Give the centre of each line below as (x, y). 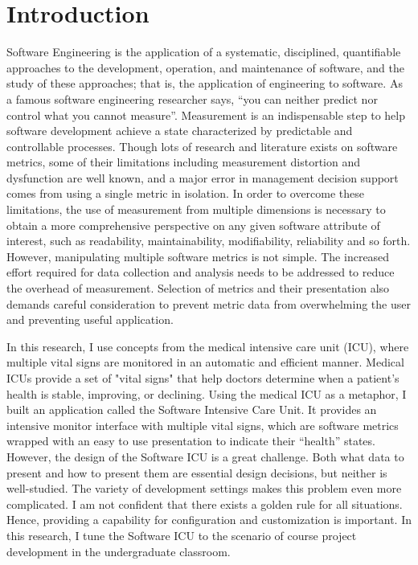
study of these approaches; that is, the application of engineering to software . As (205, 83)
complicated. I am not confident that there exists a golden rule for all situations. (205, 504)
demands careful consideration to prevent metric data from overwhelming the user (209, 303)
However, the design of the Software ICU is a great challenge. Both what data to (205, 456)
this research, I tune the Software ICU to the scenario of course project (182, 535)
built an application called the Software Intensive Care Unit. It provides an (192, 409)
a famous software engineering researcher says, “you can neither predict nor (192, 98)
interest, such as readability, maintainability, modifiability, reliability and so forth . (209, 241)
